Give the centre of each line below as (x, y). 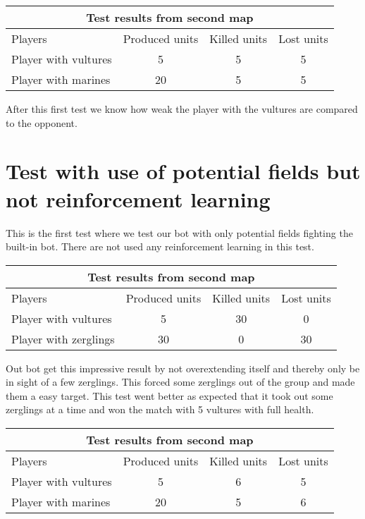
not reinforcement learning (138, 199)
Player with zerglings (63, 338)
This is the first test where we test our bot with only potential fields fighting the (179, 232)
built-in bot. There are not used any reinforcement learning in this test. (160, 246)
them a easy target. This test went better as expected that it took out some (169, 395)
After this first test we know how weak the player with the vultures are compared (182, 109)
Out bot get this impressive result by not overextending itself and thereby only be (183, 368)
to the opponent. (42, 122)
